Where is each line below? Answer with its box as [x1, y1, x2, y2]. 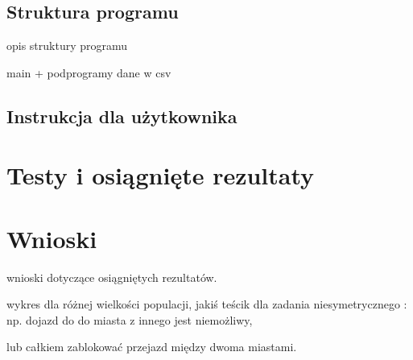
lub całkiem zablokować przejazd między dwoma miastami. [6, 338, 297, 355]
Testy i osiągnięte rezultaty [6, 159, 315, 192]
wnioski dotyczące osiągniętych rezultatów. [6, 268, 217, 285]
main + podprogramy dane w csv [6, 64, 171, 81]
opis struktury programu [6, 37, 128, 54]
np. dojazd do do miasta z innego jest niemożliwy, [6, 311, 253, 328]
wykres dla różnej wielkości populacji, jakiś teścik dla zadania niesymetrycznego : [6, 296, 407, 312]
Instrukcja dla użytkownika [6, 103, 237, 128]
